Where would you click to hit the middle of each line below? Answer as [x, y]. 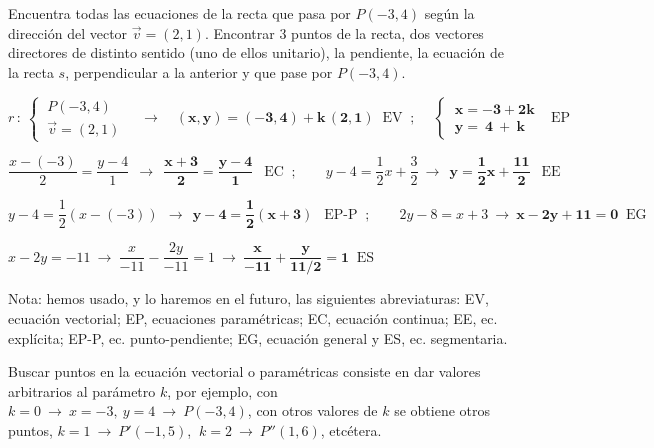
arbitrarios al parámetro [82, 390]
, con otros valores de [312, 410]
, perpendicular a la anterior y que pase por [199, 71]
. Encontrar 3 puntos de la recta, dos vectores [344, 32]
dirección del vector [68, 32]
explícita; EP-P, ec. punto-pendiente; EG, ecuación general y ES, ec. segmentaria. [258, 337]
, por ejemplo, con [222, 390]
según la [449, 13]
